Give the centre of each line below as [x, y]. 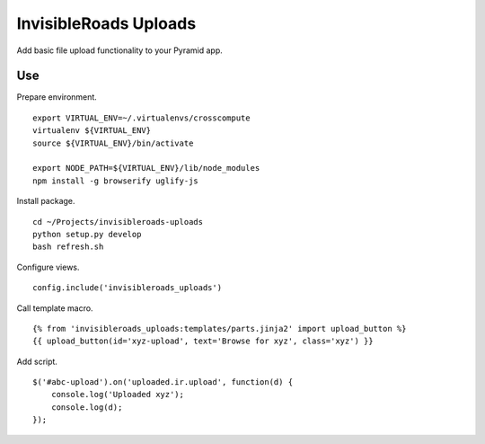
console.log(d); [87, 407]
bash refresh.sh [68, 247]
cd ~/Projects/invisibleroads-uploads [118, 222]
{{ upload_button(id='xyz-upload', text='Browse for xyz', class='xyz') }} [203, 341]
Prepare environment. [57, 97]
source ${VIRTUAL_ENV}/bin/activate [113, 143]
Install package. [46, 201]
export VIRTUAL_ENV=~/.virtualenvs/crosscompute [141, 118]
